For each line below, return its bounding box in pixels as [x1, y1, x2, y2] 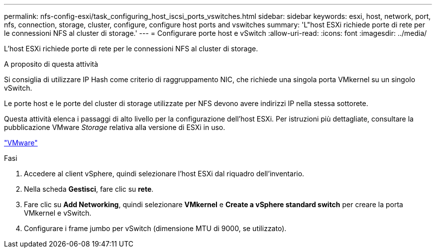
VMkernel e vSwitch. [24, 209, 92, 217]
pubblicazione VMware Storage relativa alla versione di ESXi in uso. [4, 123, 225, 131]
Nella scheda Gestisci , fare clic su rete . [24, 185, 154, 193]
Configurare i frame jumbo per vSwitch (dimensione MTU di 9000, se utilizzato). [24, 224, 287, 233]
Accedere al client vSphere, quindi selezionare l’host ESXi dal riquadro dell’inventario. [24, 169, 305, 178]
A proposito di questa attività [4, 60, 99, 68]
